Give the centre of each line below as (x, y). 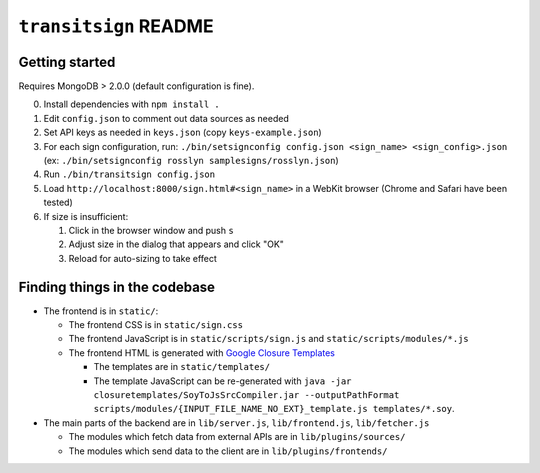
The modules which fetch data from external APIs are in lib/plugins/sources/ (237, 437)
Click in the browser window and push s (151, 230)
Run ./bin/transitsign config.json (129, 174)
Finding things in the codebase (116, 286)
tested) (58, 202)
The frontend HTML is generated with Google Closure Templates (201, 352)
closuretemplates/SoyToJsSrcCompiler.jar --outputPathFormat (246, 395)
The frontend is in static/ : (101, 311)
